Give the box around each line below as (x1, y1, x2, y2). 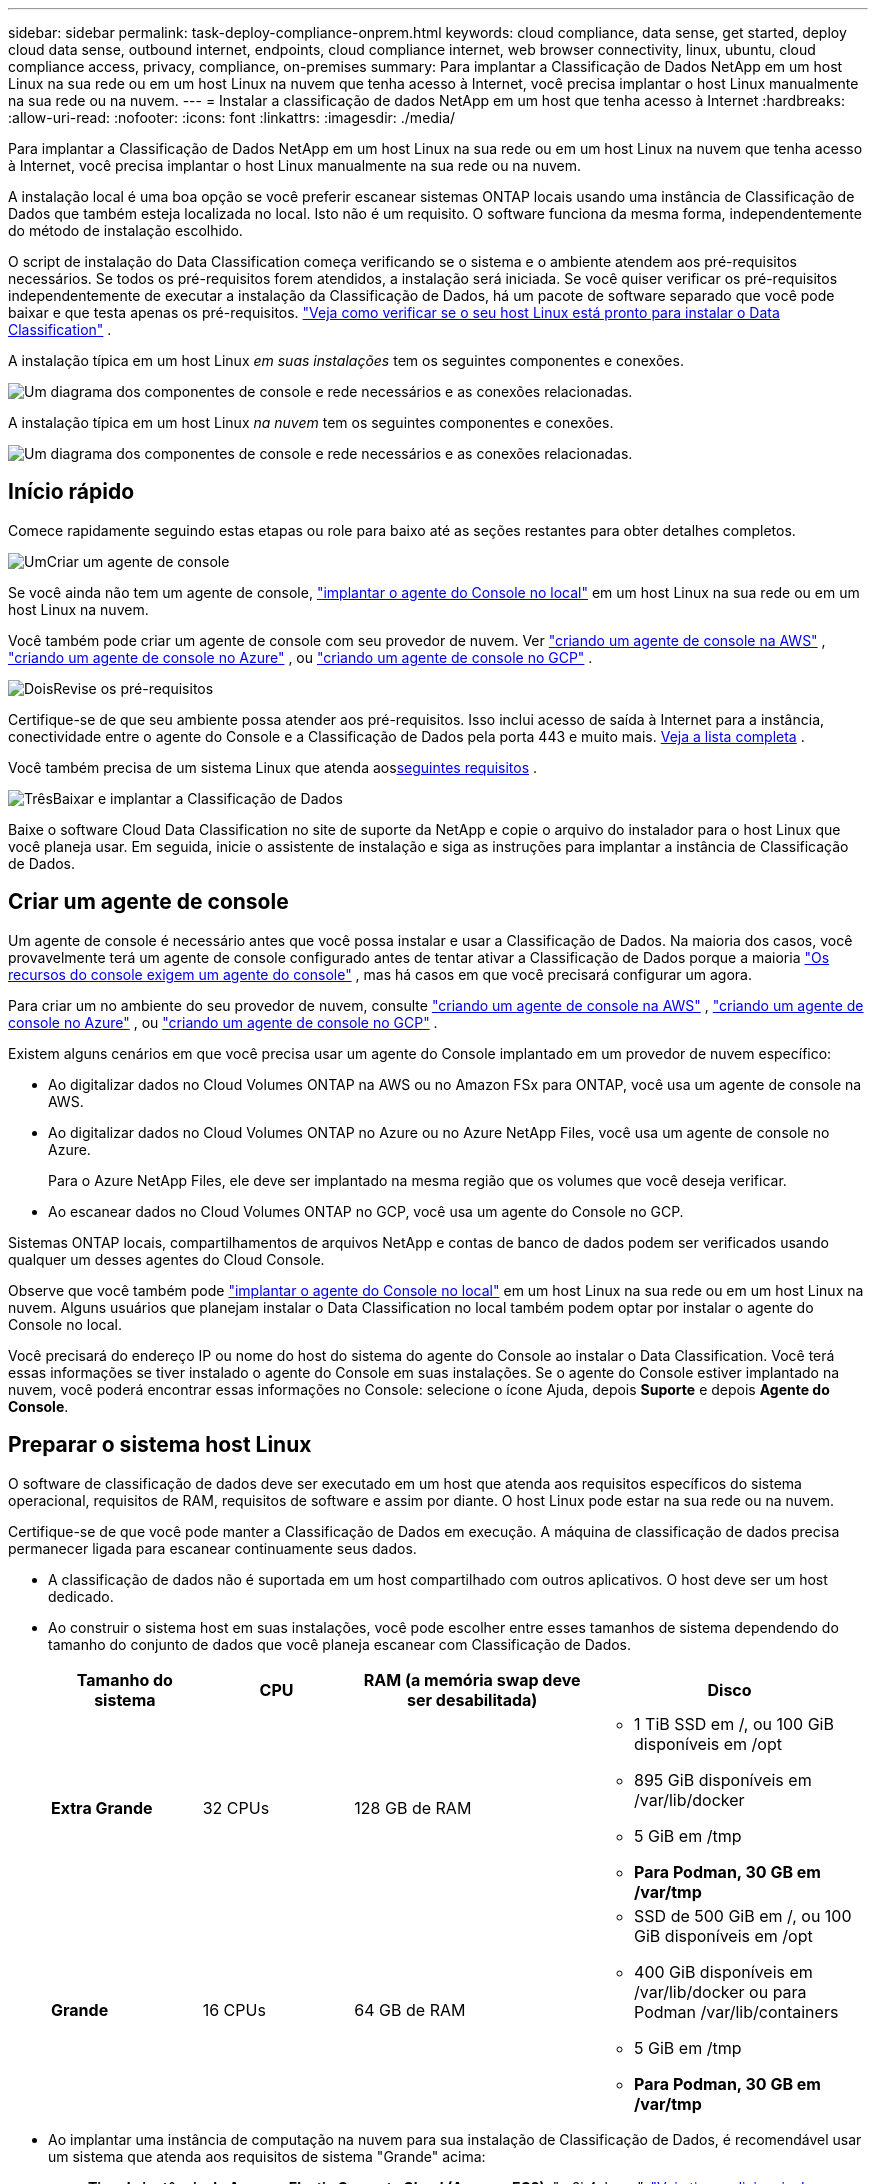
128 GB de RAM (354, 1797, 472, 1818)
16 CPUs (202, 1999, 266, 2020)
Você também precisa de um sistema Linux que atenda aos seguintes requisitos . (8, 758, 538, 776)
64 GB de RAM (354, 1999, 466, 2020)
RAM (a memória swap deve (363, 1669, 581, 1690)
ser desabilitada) (407, 1689, 538, 1710)
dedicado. (48, 1587, 114, 1605)
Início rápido (8, 479, 135, 505)
